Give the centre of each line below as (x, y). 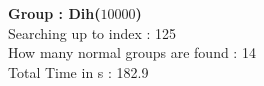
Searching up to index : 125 (92, 32)
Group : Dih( (54, 13)
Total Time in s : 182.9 (78, 71)
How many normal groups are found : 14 (132, 52)
